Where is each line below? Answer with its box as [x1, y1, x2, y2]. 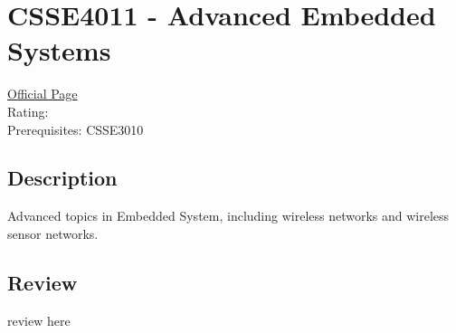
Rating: [7, 101, 49, 120]
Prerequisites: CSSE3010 [7, 119, 144, 138]
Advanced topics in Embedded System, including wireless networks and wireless [7, 206, 450, 225]
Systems [7, 32, 111, 69]
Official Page [7, 84, 78, 103]
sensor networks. [7, 224, 99, 243]
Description [7, 164, 118, 192]
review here [7, 310, 71, 329]
